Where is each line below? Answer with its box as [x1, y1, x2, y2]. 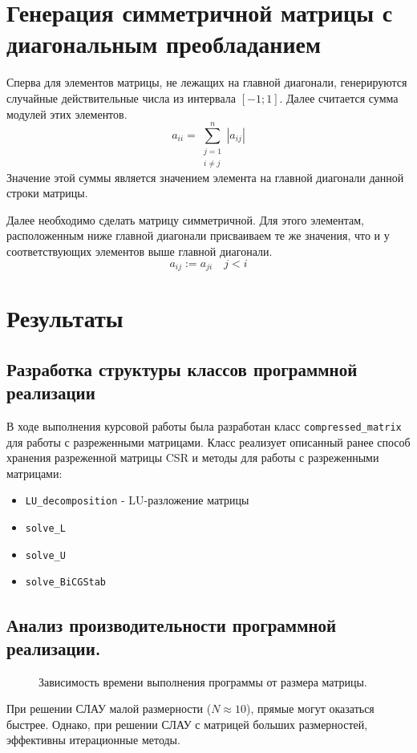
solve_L [25, 523, 66, 535]
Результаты [6, 302, 123, 334]
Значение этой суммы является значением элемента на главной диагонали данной [6, 168, 404, 185]
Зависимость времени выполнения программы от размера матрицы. [38, 673, 367, 690]
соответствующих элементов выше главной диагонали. [6, 243, 273, 260]
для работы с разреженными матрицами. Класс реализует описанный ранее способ [6, 433, 411, 450]
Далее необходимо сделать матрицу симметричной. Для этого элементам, [6, 211, 364, 228]
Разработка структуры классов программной [6, 356, 358, 381]
